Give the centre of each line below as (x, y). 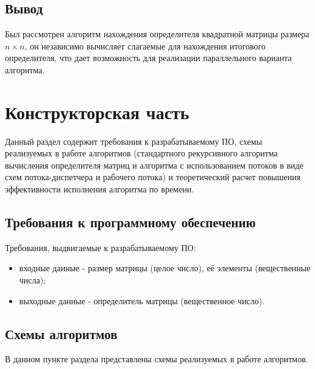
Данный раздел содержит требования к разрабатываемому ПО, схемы (134, 141)
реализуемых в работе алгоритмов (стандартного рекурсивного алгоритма (141, 153)
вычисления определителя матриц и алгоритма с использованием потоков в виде (154, 165)
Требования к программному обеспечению (130, 222)
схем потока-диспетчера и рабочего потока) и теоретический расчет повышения (153, 177)
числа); (33, 280)
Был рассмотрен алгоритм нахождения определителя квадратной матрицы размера (157, 34)
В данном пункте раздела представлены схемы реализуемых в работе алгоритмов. (157, 359)
